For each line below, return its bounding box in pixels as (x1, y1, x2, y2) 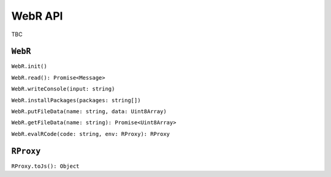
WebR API (11, 9, 63, 23)
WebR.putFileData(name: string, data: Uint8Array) (11, 108, 167, 115)
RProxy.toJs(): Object (11, 162, 80, 170)
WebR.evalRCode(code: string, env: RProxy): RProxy (11, 130, 170, 137)
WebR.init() (11, 63, 47, 70)
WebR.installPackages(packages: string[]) (11, 97, 141, 104)
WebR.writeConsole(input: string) (11, 86, 115, 92)
